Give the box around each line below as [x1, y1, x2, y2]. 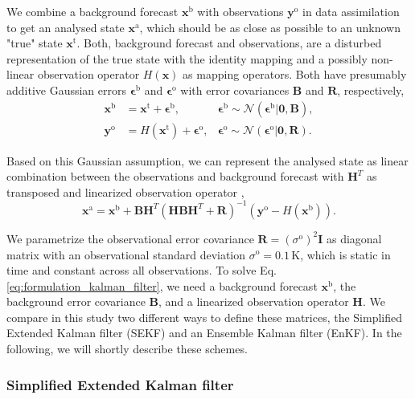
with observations [197, 3, 284, 19]
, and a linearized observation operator [158, 293, 349, 310]
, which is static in [300, 246, 391, 263]
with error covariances [180, 81, 290, 98]
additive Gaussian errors [6, 81, 127, 98]
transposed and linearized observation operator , [6, 183, 244, 200]
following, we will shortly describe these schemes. [6, 340, 248, 357]
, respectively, [337, 81, 405, 98]
